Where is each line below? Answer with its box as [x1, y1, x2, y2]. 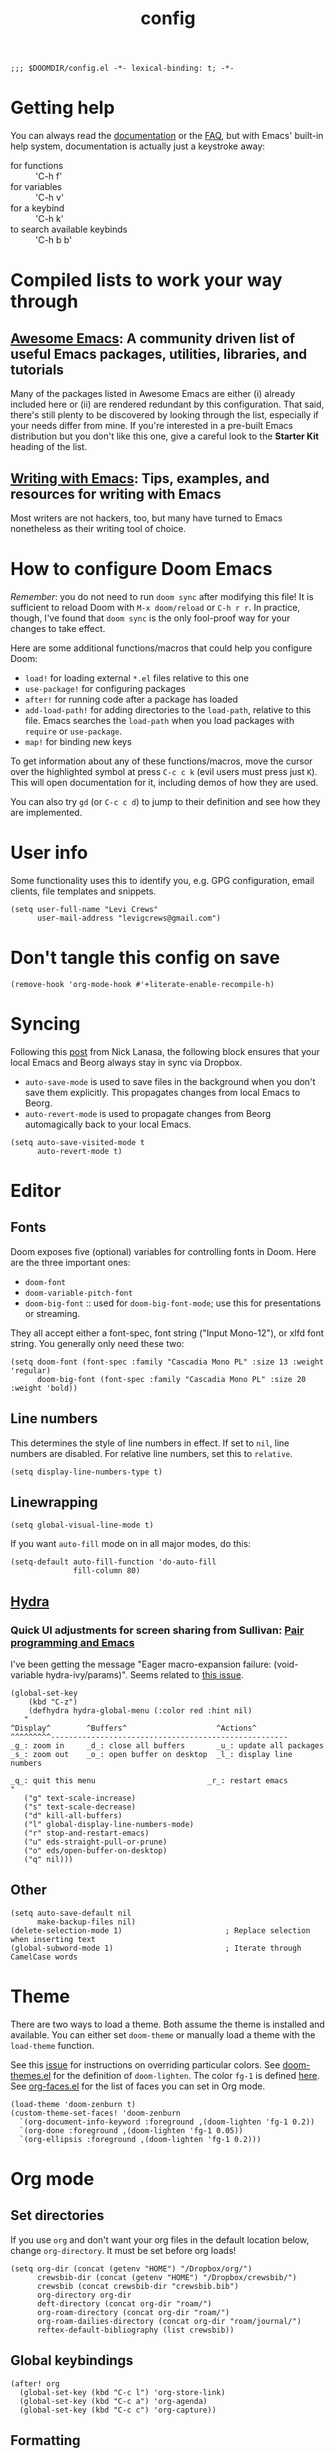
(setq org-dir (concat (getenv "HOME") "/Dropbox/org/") [10, 2263, 253, 2274]
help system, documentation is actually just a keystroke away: [10, 140, 266, 152]
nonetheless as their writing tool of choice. [10, 522, 187, 534]
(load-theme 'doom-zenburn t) [10, 2099, 137, 2109]
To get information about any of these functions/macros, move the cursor [10, 755, 313, 767]
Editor [10, 1179, 62, 1202]
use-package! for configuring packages [24, 682, 186, 694]
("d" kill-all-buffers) [23, 1811, 123, 1821]
